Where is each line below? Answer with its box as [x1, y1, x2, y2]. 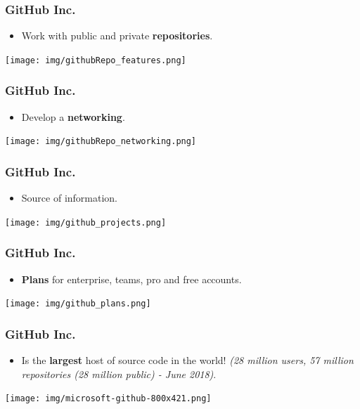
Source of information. [21, 190, 118, 205]
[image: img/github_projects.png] [5, 217, 167, 228]
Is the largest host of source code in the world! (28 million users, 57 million [21, 353, 354, 368]
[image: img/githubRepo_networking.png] [5, 136, 197, 147]
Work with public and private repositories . [21, 28, 213, 43]
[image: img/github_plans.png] [5, 299, 151, 309]
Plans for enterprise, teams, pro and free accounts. [21, 271, 242, 286]
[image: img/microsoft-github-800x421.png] [5, 394, 212, 404]
